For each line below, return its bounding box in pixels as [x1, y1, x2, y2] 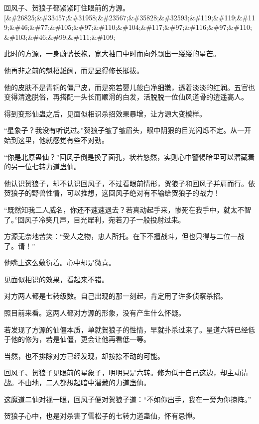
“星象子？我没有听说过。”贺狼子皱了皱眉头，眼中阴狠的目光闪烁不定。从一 [4, 125, 245, 135]
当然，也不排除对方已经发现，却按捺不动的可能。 [4, 350, 164, 361]
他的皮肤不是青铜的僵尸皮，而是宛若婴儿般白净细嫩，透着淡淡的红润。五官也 [4, 82, 255, 92]
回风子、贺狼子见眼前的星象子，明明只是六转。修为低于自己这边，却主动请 [4, 367, 248, 378]
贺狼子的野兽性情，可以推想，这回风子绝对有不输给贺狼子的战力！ [4, 188, 220, 198]
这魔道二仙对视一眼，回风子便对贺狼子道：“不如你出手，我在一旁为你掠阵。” [4, 394, 252, 404]
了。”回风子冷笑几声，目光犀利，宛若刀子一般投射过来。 [4, 214, 185, 224]
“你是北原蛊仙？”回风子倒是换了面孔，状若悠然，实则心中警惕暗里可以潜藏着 [4, 151, 255, 162]
